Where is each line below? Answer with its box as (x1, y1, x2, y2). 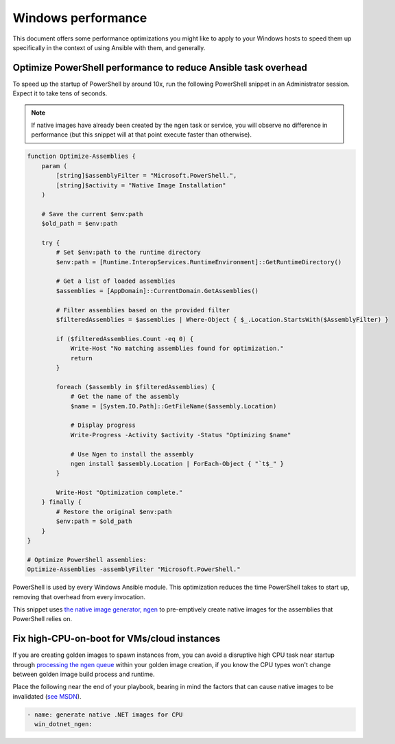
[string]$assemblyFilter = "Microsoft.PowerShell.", (56, 172, 237, 180)
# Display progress (70, 421, 136, 429)
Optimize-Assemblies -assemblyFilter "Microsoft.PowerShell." (27, 566, 241, 573)
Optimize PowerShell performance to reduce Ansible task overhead (12, 62, 308, 73)
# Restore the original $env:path (56, 508, 172, 515)
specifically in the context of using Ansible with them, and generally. (12, 43, 206, 51)
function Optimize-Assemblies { (27, 152, 136, 161)
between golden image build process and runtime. (12, 670, 155, 679)
